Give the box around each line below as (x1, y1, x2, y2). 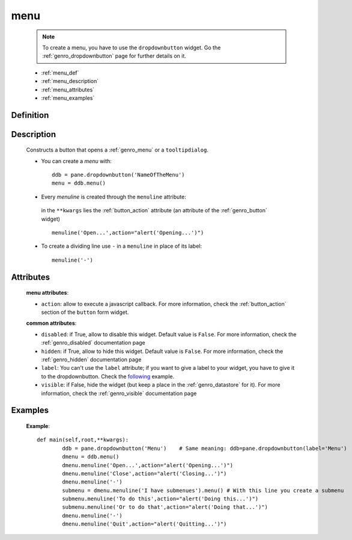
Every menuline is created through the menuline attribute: (41, 193, 186, 200)
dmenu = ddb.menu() (62, 453, 120, 460)
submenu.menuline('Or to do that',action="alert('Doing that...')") (62, 504, 269, 511)
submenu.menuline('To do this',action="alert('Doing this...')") (62, 496, 259, 502)
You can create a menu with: (41, 157, 112, 165)
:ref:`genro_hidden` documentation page (41, 355, 142, 363)
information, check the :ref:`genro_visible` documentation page (41, 390, 197, 397)
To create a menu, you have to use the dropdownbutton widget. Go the (42, 44, 221, 51)
